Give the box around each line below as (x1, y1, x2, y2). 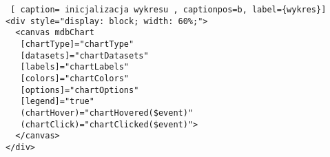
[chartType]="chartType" (20, 39, 134, 49)
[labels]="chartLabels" (20, 62, 129, 72)
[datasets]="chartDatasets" (20, 50, 149, 61)
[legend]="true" (20, 96, 94, 107)
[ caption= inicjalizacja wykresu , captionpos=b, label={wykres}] (10, 5, 327, 14)
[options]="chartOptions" (20, 85, 139, 95)
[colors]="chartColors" (20, 73, 129, 83)
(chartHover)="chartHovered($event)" (20, 107, 194, 118)
